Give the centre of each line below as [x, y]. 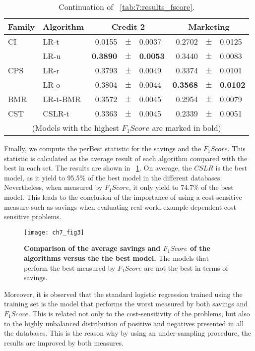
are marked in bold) [187, 128]
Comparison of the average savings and [92, 248]
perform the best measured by [70, 267]
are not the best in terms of [186, 267]
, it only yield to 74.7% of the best [181, 187]
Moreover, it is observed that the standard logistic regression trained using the [123, 294]
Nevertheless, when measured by [53, 187]
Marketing [209, 27]
